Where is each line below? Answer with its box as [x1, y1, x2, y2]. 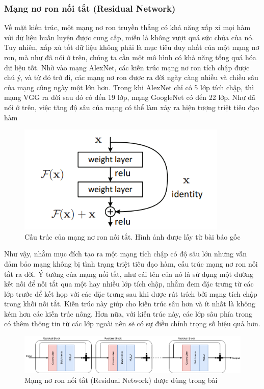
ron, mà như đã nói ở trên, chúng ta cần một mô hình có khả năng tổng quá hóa [4, 52, 256, 62]
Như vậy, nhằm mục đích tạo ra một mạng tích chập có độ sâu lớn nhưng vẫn [4, 248, 247, 259]
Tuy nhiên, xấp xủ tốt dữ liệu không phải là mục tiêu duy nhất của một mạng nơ [4, 42, 259, 53]
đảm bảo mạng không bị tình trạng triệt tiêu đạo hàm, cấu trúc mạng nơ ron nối [4, 258, 258, 269]
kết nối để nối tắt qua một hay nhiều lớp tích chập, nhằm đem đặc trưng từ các [4, 278, 254, 289]
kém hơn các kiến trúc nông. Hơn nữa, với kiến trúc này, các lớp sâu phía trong [4, 308, 253, 319]
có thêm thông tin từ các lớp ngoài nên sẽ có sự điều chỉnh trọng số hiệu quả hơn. [4, 318, 260, 329]
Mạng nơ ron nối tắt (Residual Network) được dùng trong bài [24, 375, 218, 385]
